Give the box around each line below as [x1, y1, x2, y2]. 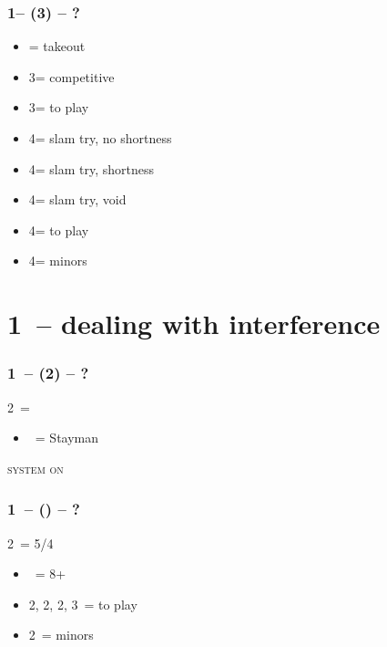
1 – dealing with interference [7, 305, 381, 342]
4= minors [28, 251, 87, 270]
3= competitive [28, 67, 115, 86]
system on [7, 458, 64, 477]
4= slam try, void [28, 190, 127, 209]
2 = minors [28, 625, 94, 644]
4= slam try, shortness [28, 159, 155, 178]
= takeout [28, 37, 86, 56]
